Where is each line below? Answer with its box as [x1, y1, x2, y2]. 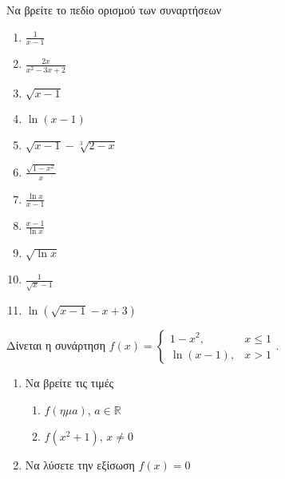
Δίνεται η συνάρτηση [6, 337, 105, 353]
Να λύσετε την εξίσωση [25, 457, 135, 473]
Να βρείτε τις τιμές [25, 374, 114, 390]
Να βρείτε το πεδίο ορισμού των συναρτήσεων [6, 2, 221, 18]
